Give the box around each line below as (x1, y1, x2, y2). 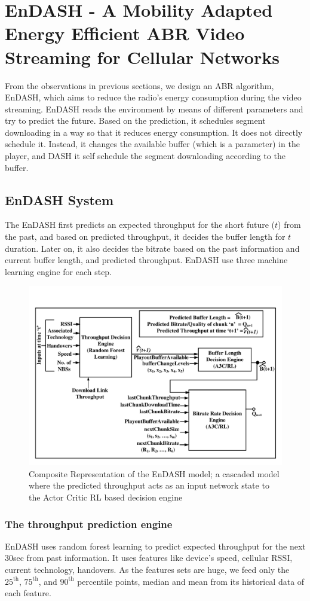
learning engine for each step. (5, 265, 112, 277)
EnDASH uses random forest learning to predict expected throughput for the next (5, 539, 306, 552)
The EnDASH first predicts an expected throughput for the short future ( (5, 218, 275, 231)
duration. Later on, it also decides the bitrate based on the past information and (5, 242, 300, 254)
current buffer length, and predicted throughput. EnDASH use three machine (5, 254, 288, 266)
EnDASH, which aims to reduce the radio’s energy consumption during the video (5, 91, 302, 103)
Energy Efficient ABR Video (5, 21, 245, 45)
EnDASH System (5, 190, 114, 209)
